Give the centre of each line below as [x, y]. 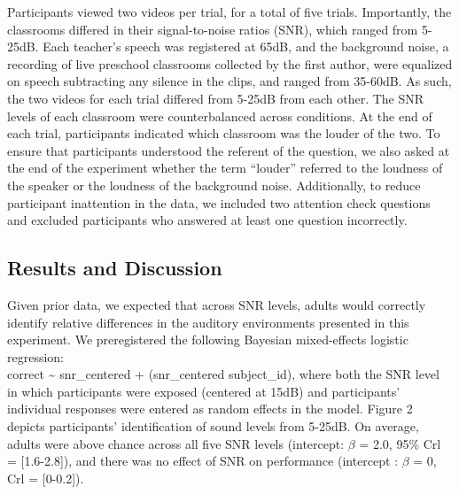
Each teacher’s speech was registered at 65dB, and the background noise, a [246, 46]
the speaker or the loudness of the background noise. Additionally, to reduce [214, 185]
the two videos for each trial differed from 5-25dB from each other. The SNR [216, 98]
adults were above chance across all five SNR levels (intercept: [176, 443]
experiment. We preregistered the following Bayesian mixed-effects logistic [208, 340]
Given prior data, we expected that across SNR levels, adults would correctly [217, 304]
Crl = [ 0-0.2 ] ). [46, 478]
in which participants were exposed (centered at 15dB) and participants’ [204, 391]
